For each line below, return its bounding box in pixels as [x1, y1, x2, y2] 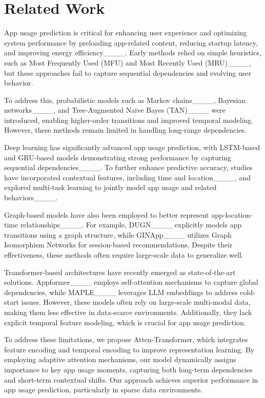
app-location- [211, 209, 253, 220]
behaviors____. [4, 192, 57, 203]
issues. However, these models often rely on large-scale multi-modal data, [21, 297, 251, 307]
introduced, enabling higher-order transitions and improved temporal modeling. [4, 114, 254, 125]
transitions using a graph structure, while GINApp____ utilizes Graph [4, 229, 232, 240]
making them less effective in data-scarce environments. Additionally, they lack [4, 306, 252, 317]
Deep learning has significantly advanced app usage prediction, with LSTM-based [4, 142, 260, 153]
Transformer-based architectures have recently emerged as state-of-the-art [4, 266, 236, 277]
